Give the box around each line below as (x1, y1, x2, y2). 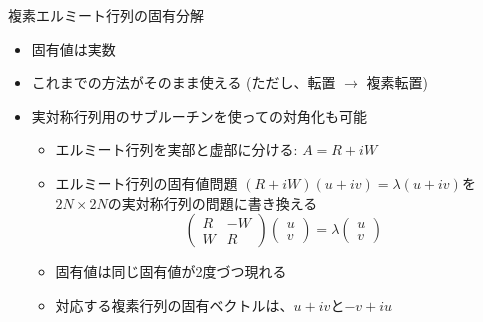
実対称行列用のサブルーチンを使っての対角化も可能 (31, 105, 368, 126)
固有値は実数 (31, 38, 116, 59)
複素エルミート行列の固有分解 (8, 5, 204, 25)
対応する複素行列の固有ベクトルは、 (55, 294, 294, 315)
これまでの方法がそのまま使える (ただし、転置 (31, 72, 336, 93)
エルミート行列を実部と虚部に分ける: (55, 139, 298, 160)
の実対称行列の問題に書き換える (107, 192, 318, 213)
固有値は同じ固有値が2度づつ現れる (55, 261, 287, 282)
